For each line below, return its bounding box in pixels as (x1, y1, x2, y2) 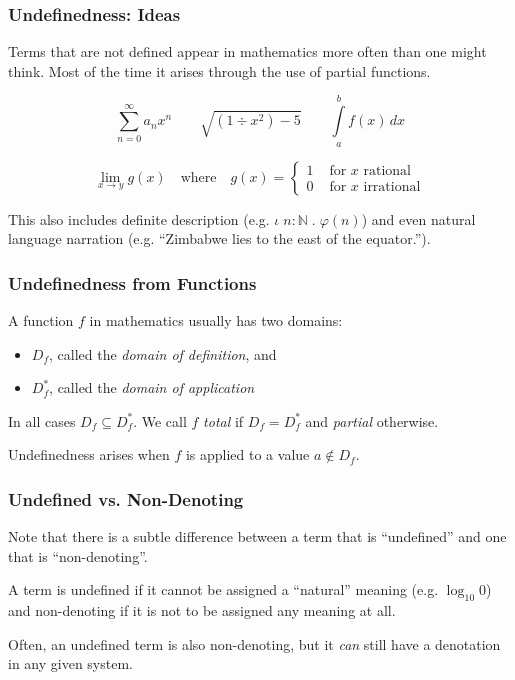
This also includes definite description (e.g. (8, 208, 270, 229)
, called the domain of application (49, 377, 255, 398)
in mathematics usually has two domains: (89, 310, 343, 330)
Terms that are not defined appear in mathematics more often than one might (8, 41, 487, 62)
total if (203, 410, 244, 431)
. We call (133, 410, 187, 431)
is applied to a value (185, 444, 310, 465)
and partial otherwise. (305, 410, 439, 431)
